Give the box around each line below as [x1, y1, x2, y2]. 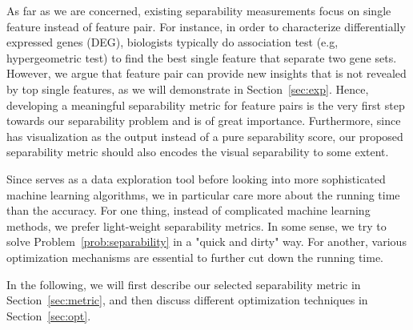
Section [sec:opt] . [6, 307, 91, 324]
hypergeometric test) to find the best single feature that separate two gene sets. [6, 49, 397, 66]
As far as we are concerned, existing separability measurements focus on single [6, 2, 391, 18]
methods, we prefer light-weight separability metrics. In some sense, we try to [6, 217, 387, 234]
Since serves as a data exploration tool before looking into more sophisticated [6, 170, 386, 187]
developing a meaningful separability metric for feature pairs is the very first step [6, 96, 405, 113]
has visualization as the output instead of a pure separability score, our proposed [6, 127, 403, 144]
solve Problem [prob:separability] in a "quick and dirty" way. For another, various [6, 233, 407, 250]
